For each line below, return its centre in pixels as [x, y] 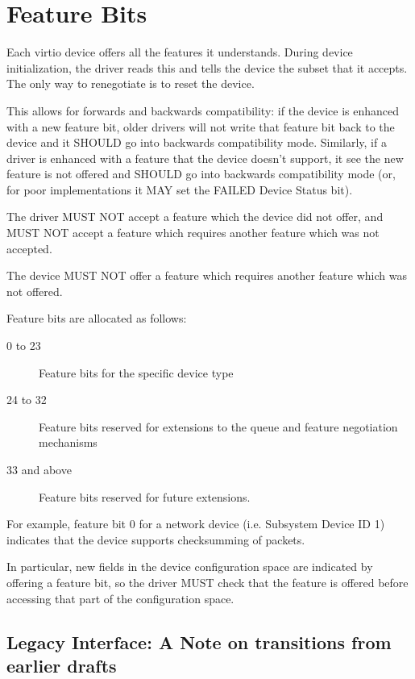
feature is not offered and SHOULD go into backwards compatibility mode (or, [201, 174]
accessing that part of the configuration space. [120, 598]
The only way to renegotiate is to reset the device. [131, 83]
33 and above [39, 469]
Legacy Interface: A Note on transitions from [199, 642]
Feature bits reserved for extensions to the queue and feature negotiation [218, 426]
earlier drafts [62, 665]
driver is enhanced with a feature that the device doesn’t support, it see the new [205, 158]
